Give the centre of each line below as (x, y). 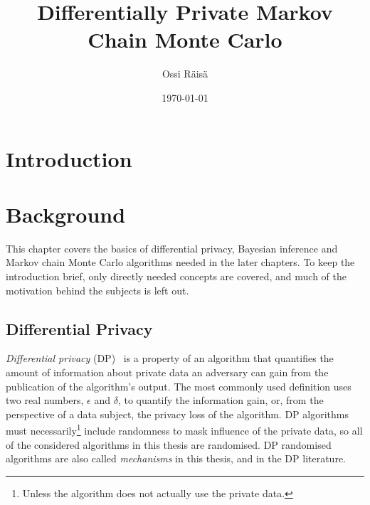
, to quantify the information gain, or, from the (221, 400)
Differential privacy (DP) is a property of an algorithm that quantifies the (170, 358)
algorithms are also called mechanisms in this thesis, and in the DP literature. (176, 458)
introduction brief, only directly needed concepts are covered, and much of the (176, 276)
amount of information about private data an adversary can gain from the (167, 372)
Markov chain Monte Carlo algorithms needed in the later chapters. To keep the (180, 262)
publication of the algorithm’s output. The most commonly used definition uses (179, 386)
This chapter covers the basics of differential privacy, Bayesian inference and (172, 248)
